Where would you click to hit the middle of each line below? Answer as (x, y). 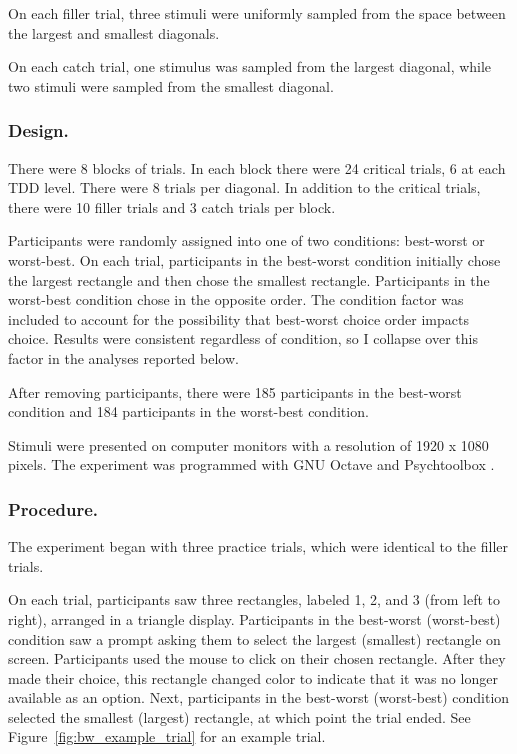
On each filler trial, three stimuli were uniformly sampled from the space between (257, 13)
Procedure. (53, 508)
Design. (38, 130)
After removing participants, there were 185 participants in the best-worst (235, 391)
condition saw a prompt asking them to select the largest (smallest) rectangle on (254, 638)
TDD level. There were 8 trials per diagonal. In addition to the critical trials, (244, 187)
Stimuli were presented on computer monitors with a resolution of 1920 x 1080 (248, 444)
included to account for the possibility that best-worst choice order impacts (238, 318)
